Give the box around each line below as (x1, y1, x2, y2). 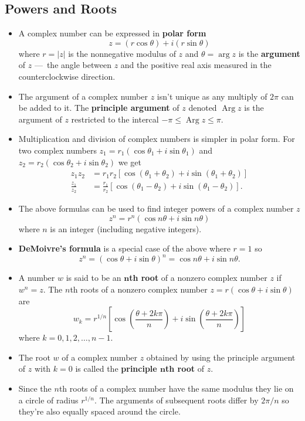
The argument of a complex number (18, 90, 148, 102)
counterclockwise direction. (18, 70, 116, 82)
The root (18, 351, 50, 363)
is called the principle (75, 362, 157, 375)
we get (118, 155, 141, 168)
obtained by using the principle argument (146, 351, 296, 363)
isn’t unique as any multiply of (157, 90, 267, 102)
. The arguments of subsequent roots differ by (94, 393, 259, 406)
